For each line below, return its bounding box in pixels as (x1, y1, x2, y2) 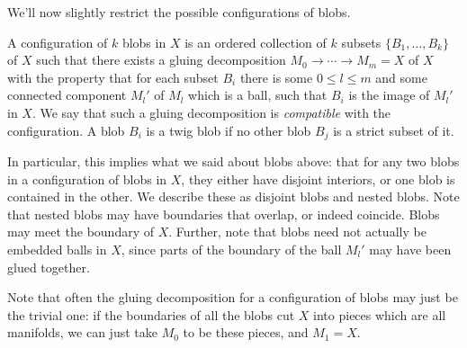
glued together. (7, 257, 90, 276)
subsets (341, 32, 382, 51)
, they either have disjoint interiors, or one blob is (181, 169, 455, 188)
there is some (239, 67, 313, 86)
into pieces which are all (313, 305, 446, 324)
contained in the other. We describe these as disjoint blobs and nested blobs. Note (7, 187, 460, 206)
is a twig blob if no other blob (146, 120, 311, 139)
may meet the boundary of (7, 222, 154, 241)
